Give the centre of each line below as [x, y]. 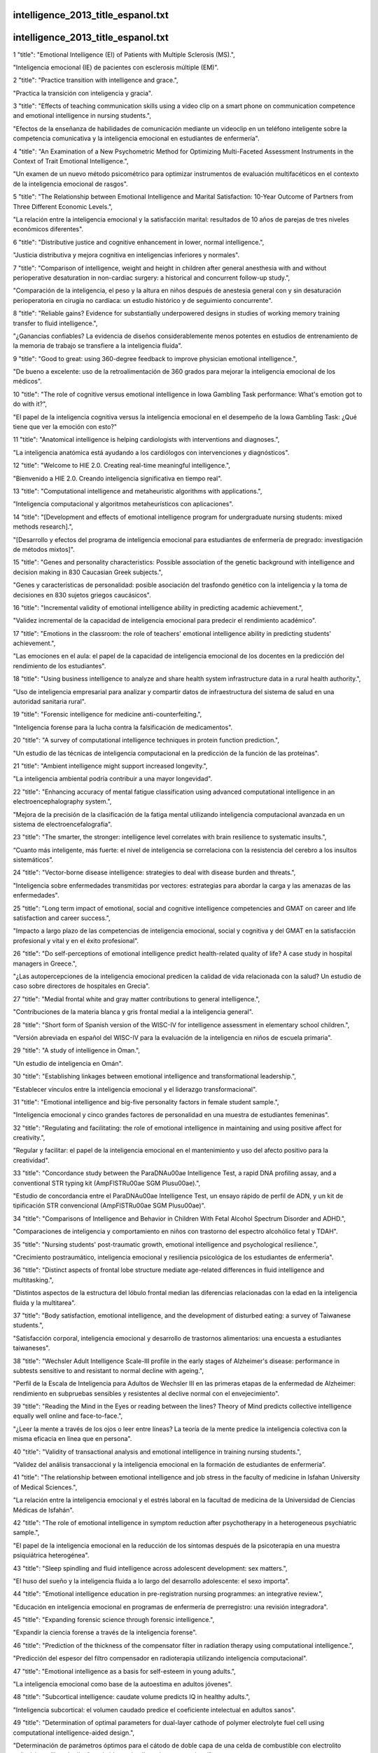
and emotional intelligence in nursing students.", [82, 116]
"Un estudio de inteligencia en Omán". [68, 1063]
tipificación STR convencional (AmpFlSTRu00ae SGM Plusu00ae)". [109, 1205]
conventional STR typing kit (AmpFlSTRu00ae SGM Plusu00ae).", [107, 1183]
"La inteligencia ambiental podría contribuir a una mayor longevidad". [113, 779]
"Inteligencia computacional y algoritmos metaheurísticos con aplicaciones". [123, 504]
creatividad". [31, 1160]
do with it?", [30, 404]
